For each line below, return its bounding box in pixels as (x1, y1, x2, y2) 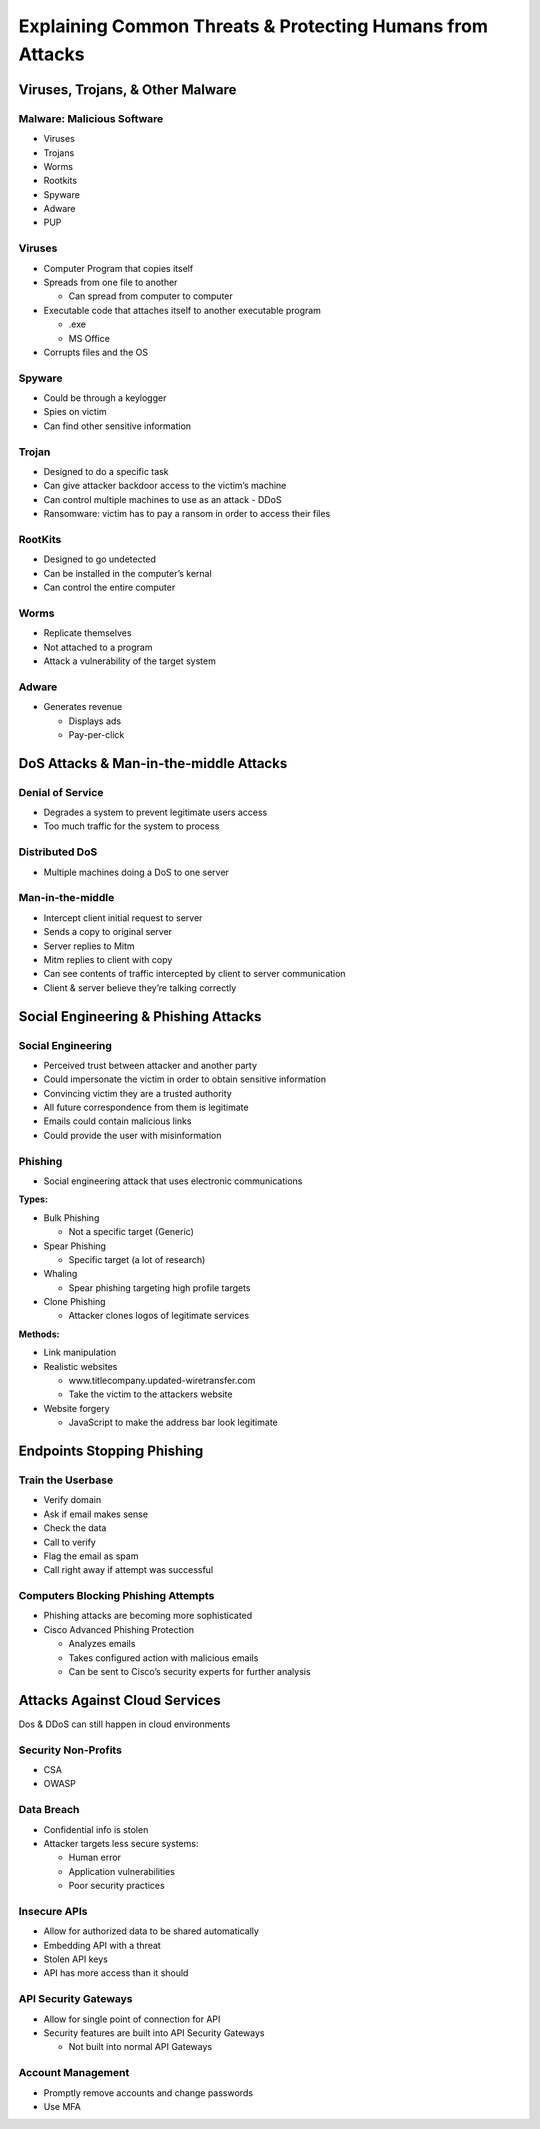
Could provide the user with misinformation (43, 1129, 222, 1141)
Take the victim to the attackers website (68, 1388, 233, 1400)
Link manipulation (43, 1346, 117, 1359)
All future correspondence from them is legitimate (43, 1101, 249, 1114)
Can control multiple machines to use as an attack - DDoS (43, 493, 282, 505)
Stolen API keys (43, 1953, 109, 1965)
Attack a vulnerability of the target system (43, 655, 217, 667)
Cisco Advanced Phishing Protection (43, 1623, 195, 1635)
